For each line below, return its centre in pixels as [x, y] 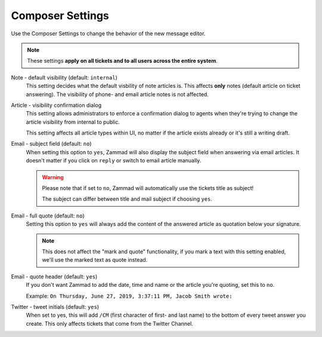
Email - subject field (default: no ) [51, 144]
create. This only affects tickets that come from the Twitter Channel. [109, 323]
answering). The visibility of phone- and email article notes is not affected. [117, 94]
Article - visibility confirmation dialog [56, 105]
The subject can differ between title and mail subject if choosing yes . [127, 199]
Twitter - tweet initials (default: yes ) [55, 307]
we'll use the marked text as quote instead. [95, 260]
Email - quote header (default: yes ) [54, 276]
